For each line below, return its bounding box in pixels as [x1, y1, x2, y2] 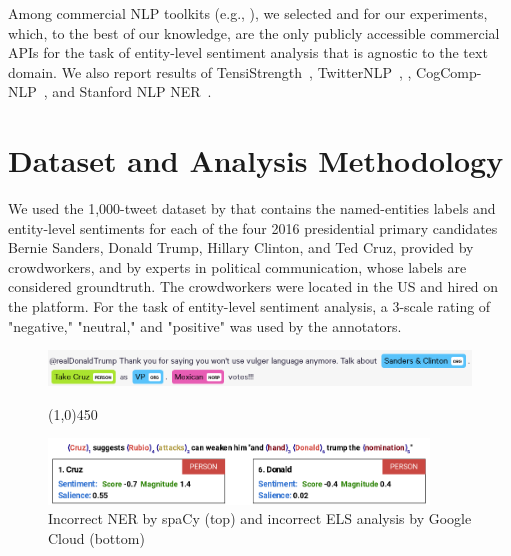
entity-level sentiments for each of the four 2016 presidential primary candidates [8, 217, 498, 238]
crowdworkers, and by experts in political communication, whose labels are [8, 256, 467, 277]
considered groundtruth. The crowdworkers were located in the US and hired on [8, 276, 499, 297]
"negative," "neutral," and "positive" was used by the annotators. [8, 315, 402, 336]
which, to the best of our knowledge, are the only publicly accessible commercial [8, 22, 500, 43]
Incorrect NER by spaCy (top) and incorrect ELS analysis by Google [48, 508, 472, 529]
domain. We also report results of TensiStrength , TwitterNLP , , [8, 61, 412, 82]
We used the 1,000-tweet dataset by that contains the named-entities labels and [8, 198, 496, 219]
